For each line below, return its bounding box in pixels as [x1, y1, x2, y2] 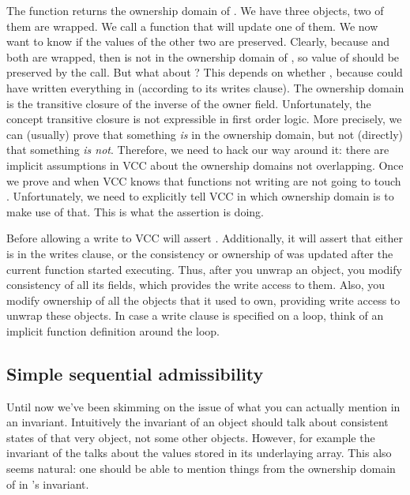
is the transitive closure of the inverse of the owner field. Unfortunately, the [6, 95, 371, 111]
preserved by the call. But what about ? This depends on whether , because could [6, 64, 403, 81]
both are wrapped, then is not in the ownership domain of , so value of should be [6, 48, 400, 65]
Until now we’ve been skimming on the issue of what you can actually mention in [6, 398, 401, 414]
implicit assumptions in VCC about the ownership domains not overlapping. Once [6, 156, 404, 173]
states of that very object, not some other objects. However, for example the [6, 429, 375, 445]
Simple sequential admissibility [6, 361, 264, 385]
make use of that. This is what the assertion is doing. [6, 203, 264, 219]
